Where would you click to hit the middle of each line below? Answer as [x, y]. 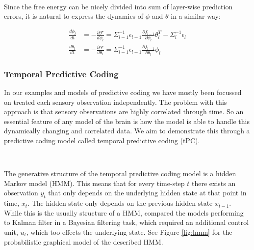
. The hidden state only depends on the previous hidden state [120, 203]
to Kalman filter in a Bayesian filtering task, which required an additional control [127, 222]
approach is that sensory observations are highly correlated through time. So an [124, 111]
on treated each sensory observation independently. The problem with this [115, 102]
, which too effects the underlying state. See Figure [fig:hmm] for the [129, 232]
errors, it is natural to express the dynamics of [74, 16]
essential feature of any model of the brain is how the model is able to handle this [127, 121]
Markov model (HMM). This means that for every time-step [94, 183]
